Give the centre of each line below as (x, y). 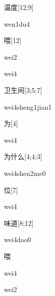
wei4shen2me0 (25, 173)
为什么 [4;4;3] (23, 156)
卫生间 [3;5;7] (23, 90)
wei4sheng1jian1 (28, 106)
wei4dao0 (18, 239)
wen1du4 (17, 23)
